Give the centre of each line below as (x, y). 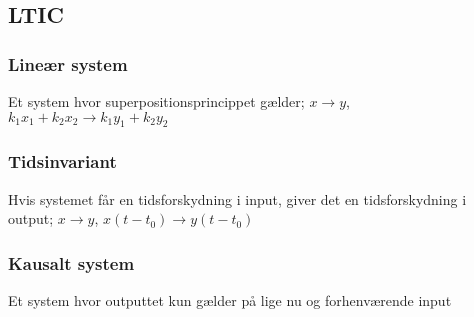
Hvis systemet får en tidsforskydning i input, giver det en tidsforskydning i (237, 198)
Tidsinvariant (62, 161)
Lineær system (68, 63)
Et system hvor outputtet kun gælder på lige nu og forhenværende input (230, 300)
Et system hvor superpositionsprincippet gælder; (156, 101)
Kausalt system (71, 262)
